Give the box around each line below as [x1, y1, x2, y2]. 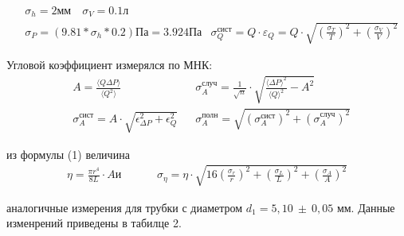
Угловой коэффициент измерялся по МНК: [6, 56, 213, 73]
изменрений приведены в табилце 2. [6, 215, 182, 231]
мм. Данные [336, 199, 395, 215]
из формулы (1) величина [6, 145, 130, 162]
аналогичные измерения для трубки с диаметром [6, 199, 243, 215]
